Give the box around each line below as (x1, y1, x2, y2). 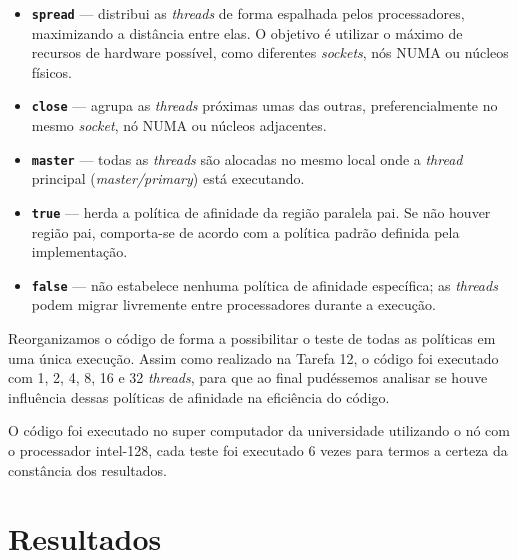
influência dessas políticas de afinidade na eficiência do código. (8, 386, 390, 407)
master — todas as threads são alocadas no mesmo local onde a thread (31, 148, 463, 169)
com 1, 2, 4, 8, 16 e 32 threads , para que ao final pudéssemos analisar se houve (8, 367, 488, 388)
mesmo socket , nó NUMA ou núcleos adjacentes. (31, 115, 327, 136)
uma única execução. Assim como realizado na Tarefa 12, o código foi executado (8, 347, 499, 368)
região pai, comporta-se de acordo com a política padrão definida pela (31, 221, 460, 242)
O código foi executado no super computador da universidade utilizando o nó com (8, 420, 510, 441)
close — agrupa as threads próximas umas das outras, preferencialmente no (31, 95, 498, 116)
